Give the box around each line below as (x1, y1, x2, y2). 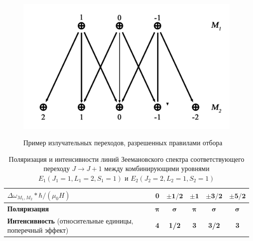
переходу (43, 163, 70, 173)
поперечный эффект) (7, 225, 69, 235)
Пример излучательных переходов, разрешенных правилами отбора (23, 138, 222, 148)
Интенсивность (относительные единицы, (7, 215, 134, 225)
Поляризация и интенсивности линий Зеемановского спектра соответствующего (9, 154, 244, 164)
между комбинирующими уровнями (104, 163, 210, 173)
